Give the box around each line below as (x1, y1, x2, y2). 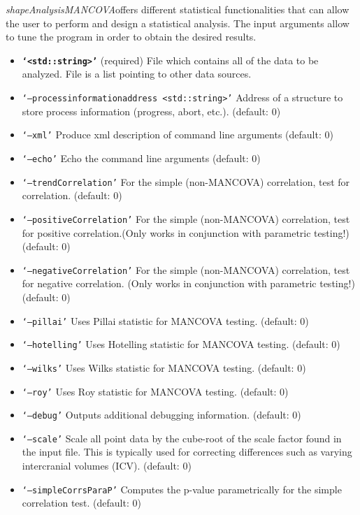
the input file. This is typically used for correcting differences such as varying (22, 444, 352, 459)
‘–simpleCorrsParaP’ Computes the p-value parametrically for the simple (22, 481, 342, 496)
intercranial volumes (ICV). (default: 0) (22, 458, 192, 473)
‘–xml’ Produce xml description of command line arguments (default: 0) (22, 127, 333, 142)
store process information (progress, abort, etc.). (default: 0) (22, 103, 281, 118)
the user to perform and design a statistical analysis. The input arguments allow (6, 15, 350, 30)
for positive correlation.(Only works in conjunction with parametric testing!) (22, 225, 350, 240)
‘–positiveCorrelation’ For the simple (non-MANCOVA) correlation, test (22, 211, 350, 226)
